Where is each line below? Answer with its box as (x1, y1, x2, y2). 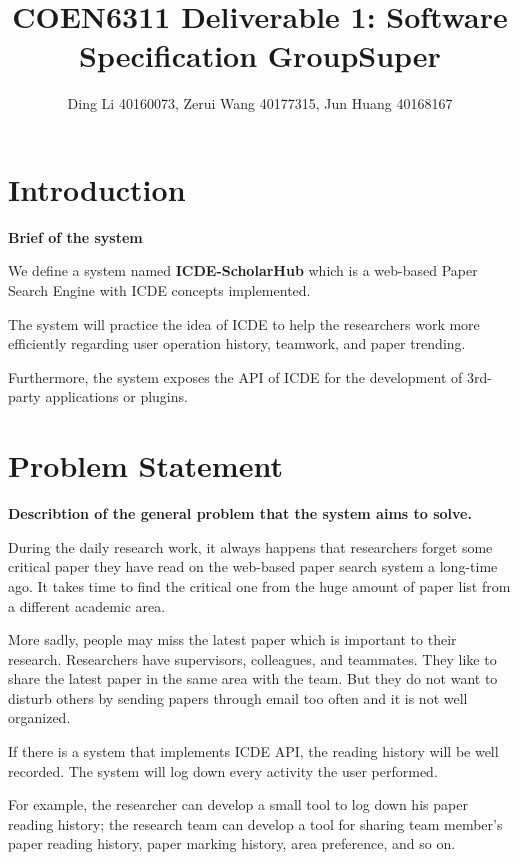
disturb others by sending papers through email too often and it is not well (8, 687, 468, 708)
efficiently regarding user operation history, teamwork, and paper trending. (8, 333, 466, 354)
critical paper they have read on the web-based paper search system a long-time (8, 556, 498, 577)
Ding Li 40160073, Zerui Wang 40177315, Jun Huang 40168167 (67, 93, 453, 114)
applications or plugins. (45, 386, 188, 407)
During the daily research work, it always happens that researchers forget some (8, 536, 493, 557)
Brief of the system (8, 226, 143, 247)
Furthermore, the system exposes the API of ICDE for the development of (8, 366, 463, 387)
